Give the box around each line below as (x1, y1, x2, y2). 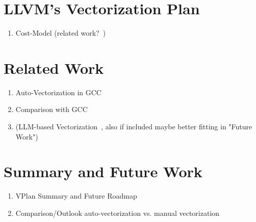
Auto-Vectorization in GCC (15, 87, 101, 97)
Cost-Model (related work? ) (15, 27, 106, 38)
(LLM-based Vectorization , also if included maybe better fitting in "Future (15, 121, 252, 132)
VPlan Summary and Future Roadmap (15, 190, 137, 201)
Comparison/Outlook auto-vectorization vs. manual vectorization (15, 207, 220, 218)
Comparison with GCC (15, 104, 88, 115)
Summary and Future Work (4, 161, 202, 182)
